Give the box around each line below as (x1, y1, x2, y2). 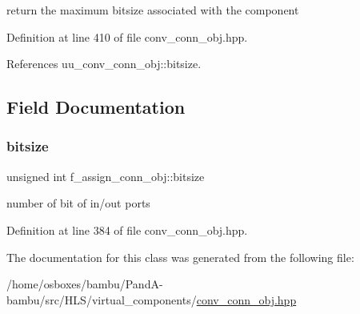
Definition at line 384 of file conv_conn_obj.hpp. (6, 221, 248, 238)
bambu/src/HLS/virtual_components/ (6, 291, 197, 308)
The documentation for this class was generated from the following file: (6, 248, 354, 265)
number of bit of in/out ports (6, 195, 150, 211)
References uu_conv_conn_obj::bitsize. (6, 55, 202, 72)
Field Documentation (6, 95, 186, 119)
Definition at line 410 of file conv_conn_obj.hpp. (6, 28, 248, 45)
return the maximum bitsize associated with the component (6, 2, 299, 18)
